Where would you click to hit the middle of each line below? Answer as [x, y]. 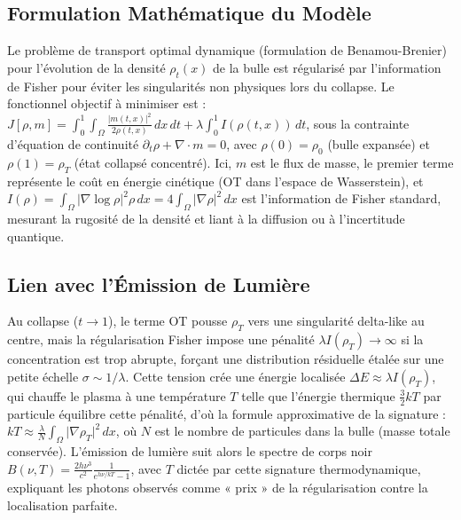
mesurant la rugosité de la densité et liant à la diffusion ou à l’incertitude [206, 219]
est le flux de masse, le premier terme [352, 162]
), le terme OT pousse [168, 321]
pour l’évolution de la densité [86, 67]
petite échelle [43, 376]
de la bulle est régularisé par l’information [327, 67]
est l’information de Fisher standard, [341, 198]
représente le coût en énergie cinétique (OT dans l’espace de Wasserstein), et [215, 181]
